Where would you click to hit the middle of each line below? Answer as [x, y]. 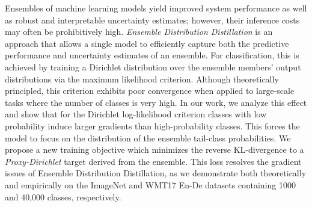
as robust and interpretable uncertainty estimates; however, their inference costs [152, 20]
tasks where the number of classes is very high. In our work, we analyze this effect [156, 102]
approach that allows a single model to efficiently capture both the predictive [147, 43]
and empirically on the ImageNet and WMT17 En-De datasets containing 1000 [150, 184]
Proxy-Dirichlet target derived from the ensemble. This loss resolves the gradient [153, 161]
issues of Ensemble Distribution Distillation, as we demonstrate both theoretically [156, 173]
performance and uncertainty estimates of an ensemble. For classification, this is [152, 55]
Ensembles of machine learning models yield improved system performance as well [156, 8]
